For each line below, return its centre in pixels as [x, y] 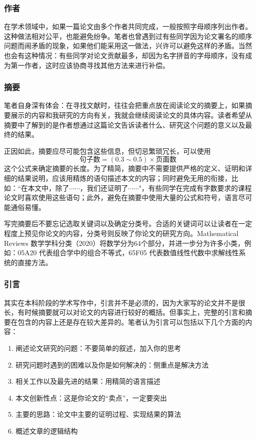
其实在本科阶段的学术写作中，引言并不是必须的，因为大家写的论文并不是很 [125, 302]
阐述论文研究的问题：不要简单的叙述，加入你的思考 [98, 348]
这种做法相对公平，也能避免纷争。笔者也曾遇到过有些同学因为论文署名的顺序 [128, 36]
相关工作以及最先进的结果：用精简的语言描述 [88, 381]
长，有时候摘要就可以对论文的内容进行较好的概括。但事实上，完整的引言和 [125, 312]
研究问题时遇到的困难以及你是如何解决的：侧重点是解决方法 [112, 364]
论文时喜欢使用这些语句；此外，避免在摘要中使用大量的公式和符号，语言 [121, 197]
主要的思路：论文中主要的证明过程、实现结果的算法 [98, 414]
